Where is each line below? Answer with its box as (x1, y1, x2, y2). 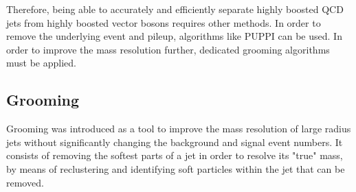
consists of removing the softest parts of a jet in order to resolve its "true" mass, (6, 148, 343, 163)
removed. (6, 175, 44, 189)
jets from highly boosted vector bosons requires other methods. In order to (6, 15, 321, 29)
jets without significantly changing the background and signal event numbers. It (6, 134, 343, 149)
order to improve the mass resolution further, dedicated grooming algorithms (6, 42, 330, 56)
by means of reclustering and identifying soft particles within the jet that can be (6, 161, 345, 176)
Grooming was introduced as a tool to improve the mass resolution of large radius (6, 121, 351, 136)
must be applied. (6, 56, 76, 70)
